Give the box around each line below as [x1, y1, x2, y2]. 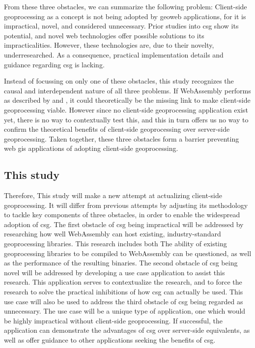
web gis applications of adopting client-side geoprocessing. [4, 143, 178, 153]
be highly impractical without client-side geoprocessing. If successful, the [4, 315, 223, 325]
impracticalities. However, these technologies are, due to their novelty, [4, 40, 214, 50]
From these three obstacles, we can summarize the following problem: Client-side [4, 1, 247, 11]
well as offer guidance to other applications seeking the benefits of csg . [4, 335, 216, 345]
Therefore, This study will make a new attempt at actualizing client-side [4, 190, 222, 201]
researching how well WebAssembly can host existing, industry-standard [4, 229, 221, 239]
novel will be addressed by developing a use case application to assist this [4, 267, 225, 277]
